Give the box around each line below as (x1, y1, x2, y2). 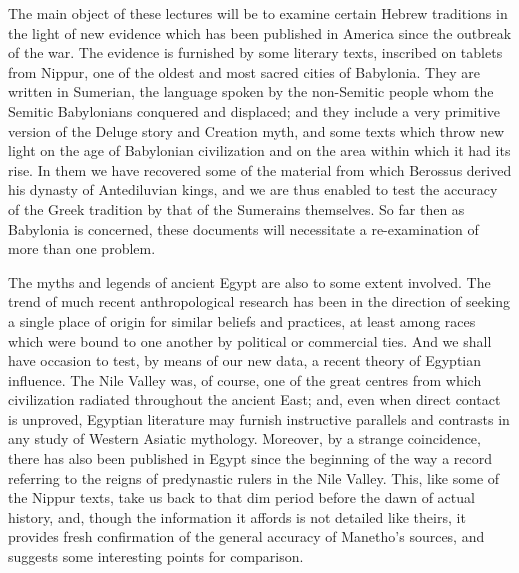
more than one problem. (8, 238, 156, 259)
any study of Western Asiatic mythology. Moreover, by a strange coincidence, (8, 428, 481, 449)
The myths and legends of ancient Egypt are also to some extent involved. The (8, 271, 491, 292)
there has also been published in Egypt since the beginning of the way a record (8, 448, 493, 469)
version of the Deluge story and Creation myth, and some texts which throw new (8, 120, 505, 141)
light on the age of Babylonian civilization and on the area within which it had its (8, 140, 511, 161)
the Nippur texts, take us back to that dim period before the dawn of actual (8, 487, 475, 508)
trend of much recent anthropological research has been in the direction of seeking (8, 291, 511, 312)
